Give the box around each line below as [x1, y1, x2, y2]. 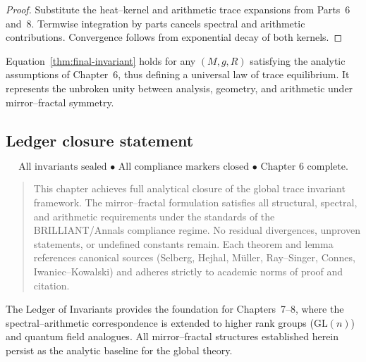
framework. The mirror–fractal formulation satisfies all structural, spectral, [33, 194, 358, 209]
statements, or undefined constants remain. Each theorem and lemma [33, 236, 334, 251]
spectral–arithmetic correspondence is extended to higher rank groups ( [6, 315, 314, 330]
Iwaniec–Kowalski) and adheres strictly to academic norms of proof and [33, 263, 343, 278]
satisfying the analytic [250, 53, 346, 68]
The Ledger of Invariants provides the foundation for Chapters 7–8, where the [6, 301, 344, 316]
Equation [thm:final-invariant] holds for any [6, 53, 196, 68]
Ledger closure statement [6, 129, 194, 151]
